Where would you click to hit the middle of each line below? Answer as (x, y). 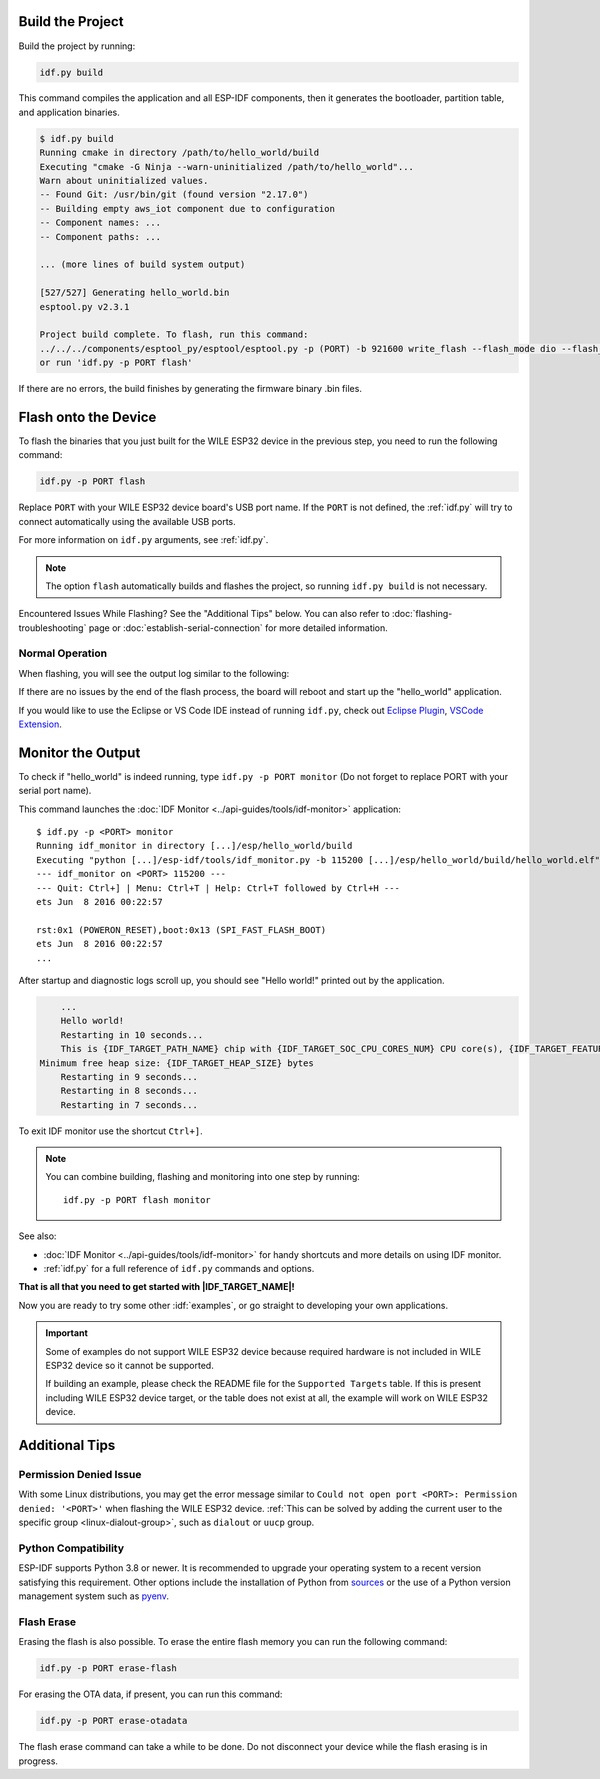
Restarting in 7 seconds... (129, 1104)
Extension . (40, 724)
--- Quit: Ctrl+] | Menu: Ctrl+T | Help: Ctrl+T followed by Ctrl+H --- (218, 888)
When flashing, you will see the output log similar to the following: (154, 673)
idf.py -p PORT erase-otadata (113, 1721)
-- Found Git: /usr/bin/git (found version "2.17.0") (174, 194)
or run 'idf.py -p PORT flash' (116, 363)
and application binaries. (69, 112)
